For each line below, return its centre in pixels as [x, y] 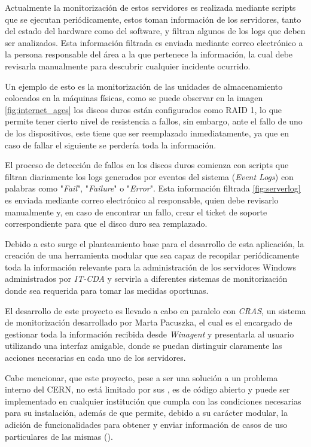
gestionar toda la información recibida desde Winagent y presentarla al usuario [150, 334]
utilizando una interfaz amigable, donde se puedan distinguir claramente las [144, 346]
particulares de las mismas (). [59, 436]
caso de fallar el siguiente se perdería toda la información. [111, 145]
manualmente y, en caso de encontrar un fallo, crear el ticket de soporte [136, 212]
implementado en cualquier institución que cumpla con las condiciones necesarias [153, 401]
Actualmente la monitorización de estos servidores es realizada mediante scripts [150, 7]
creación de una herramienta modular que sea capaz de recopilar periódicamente [152, 255]
